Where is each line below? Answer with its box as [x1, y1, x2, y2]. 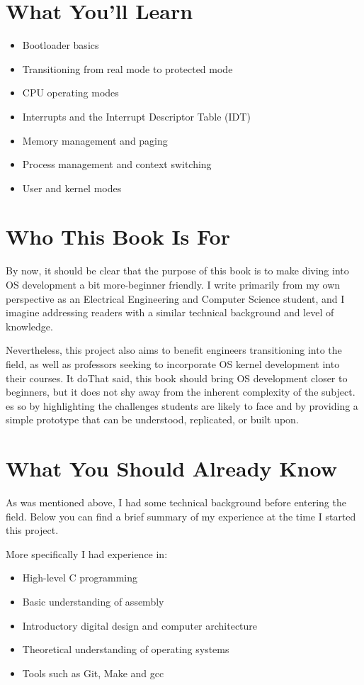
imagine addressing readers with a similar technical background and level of [6, 305, 334, 320]
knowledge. [6, 318, 53, 333]
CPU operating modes [22, 85, 119, 100]
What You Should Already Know [6, 454, 337, 483]
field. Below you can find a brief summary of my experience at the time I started [6, 508, 356, 523]
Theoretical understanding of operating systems [22, 642, 229, 657]
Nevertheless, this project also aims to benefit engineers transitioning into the [6, 342, 342, 357]
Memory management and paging [22, 133, 168, 147]
